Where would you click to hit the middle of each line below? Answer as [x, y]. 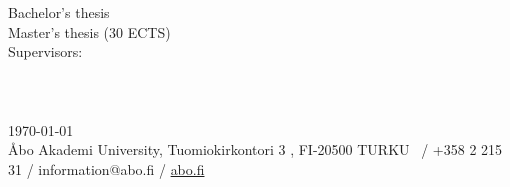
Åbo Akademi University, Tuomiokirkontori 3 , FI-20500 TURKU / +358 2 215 [255, 149]
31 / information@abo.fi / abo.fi [106, 168]
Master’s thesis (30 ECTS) [89, 31]
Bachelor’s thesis [59, 12]
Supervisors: [45, 51]
